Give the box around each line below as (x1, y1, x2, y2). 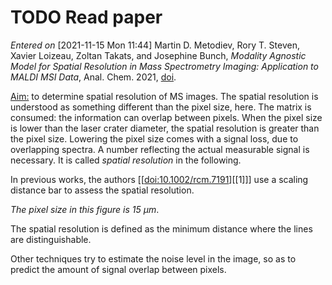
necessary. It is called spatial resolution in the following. (10, 154, 242, 166)
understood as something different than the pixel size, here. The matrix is (10, 101, 312, 113)
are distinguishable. (10, 233, 92, 245)
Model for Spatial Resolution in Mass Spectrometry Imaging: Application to (10, 60, 319, 72)
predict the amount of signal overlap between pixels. (10, 263, 227, 275)
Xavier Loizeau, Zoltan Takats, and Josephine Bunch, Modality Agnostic (10, 49, 307, 61)
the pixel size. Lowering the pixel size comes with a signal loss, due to (10, 132, 299, 145)
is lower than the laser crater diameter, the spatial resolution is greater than (10, 122, 320, 134)
